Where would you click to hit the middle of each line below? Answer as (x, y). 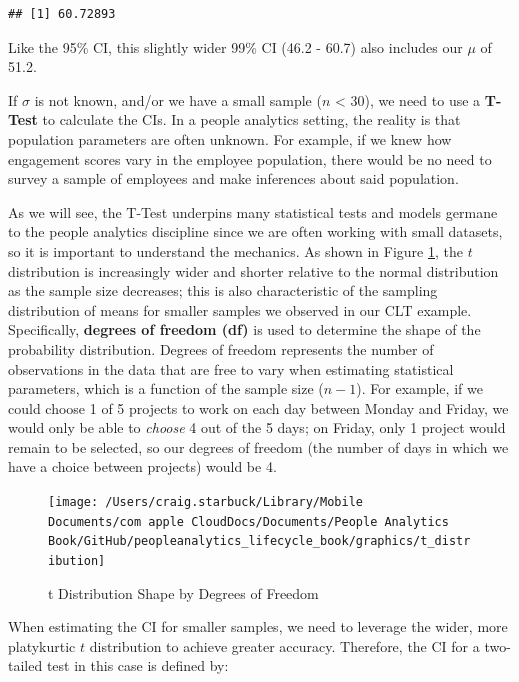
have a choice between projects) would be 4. (142, 466)
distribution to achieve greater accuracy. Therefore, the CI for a (284, 645)
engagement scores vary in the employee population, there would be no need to (250, 158)
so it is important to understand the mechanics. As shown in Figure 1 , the (235, 250)
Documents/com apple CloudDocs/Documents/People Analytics (248, 521)
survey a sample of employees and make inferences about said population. (233, 178)
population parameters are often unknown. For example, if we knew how (230, 138)
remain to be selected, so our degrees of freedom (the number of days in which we (258, 446)
